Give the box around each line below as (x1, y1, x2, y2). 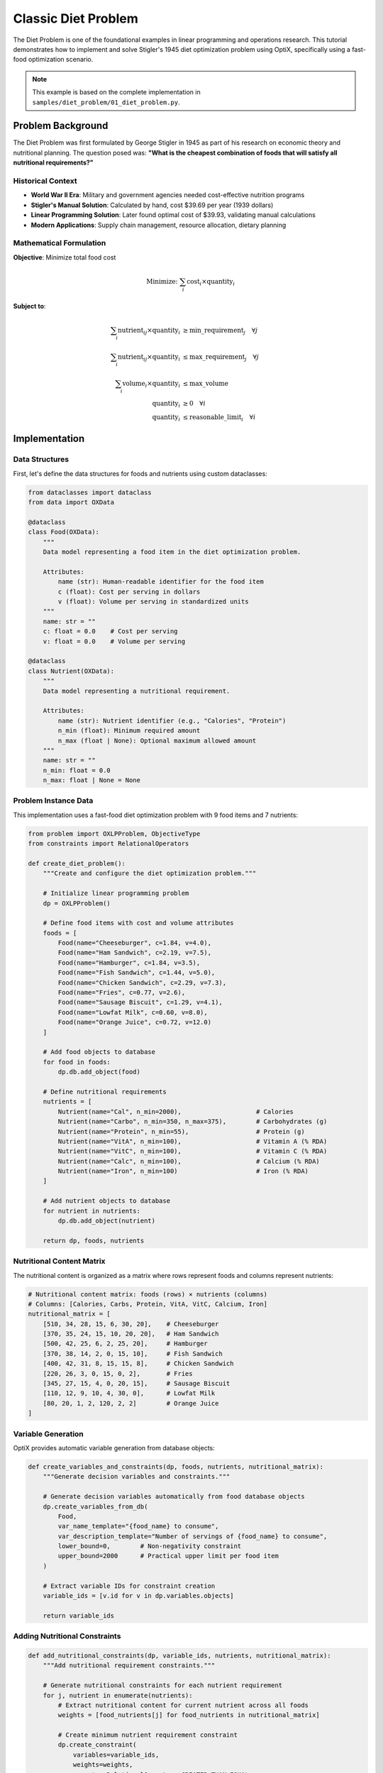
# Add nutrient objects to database (43, 1197, 170, 1205)
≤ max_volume (182, 379, 229, 387)
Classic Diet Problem (13, 11, 138, 26)
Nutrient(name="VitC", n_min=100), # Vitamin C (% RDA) (57, 1147, 328, 1155)
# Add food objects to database (43, 1048, 156, 1056)
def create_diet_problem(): (28, 859, 126, 867)
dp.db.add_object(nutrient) (57, 1217, 156, 1225)
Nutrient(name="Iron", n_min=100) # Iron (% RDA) (57, 1167, 309, 1175)
